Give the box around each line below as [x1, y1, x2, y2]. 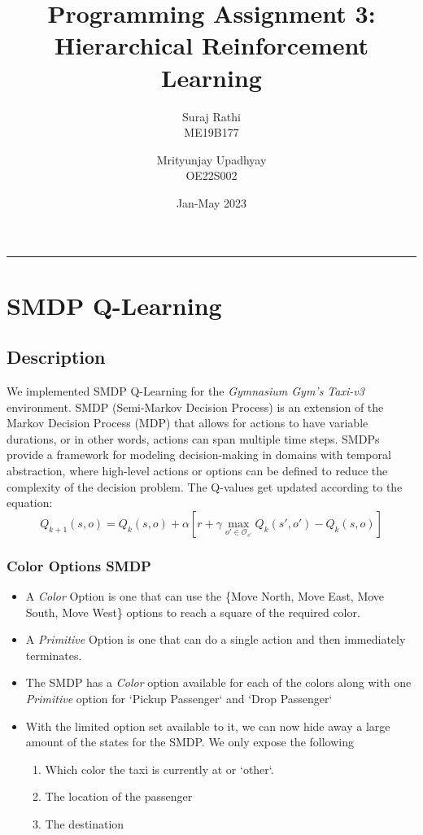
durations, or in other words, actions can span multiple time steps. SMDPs [7, 430, 380, 447]
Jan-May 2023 [176, 194, 247, 211]
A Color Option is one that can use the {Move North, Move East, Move [25, 588, 385, 605]
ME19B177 [184, 124, 239, 141]
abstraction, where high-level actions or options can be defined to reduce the [7, 462, 388, 479]
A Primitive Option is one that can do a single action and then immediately [25, 631, 406, 648]
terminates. [25, 646, 82, 663]
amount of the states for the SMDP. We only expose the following [25, 733, 354, 750]
